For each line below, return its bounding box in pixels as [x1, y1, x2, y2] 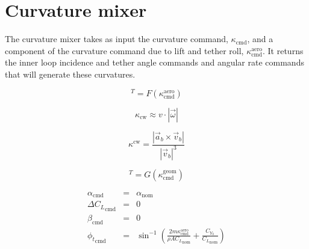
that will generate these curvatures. [5, 67, 136, 80]
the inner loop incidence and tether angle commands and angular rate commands [5, 56, 304, 69]
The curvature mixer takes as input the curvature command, [5, 32, 228, 45]
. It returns [263, 44, 304, 57]
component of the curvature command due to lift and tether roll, [5, 44, 244, 57]
